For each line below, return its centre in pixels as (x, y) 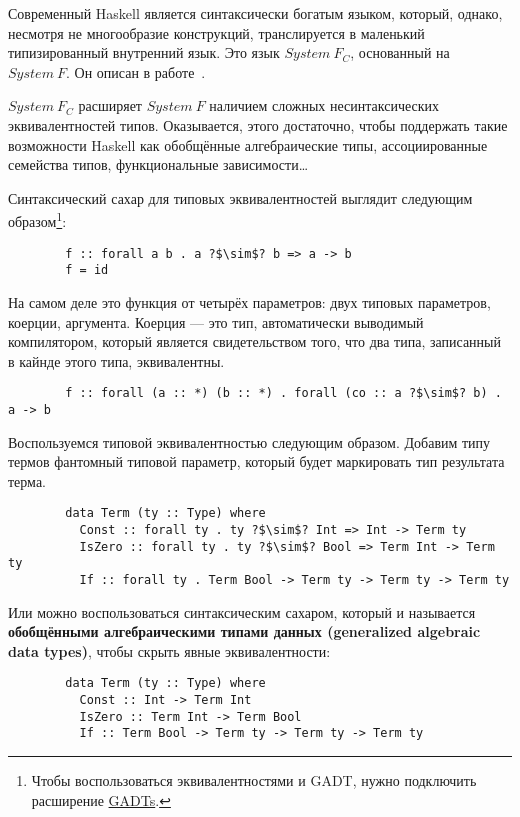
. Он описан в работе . (136, 71)
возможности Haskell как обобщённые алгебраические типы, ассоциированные (248, 144)
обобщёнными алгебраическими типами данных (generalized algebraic (244, 631)
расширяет (110, 105)
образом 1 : (37, 219)
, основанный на (400, 52)
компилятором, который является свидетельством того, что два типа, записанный (254, 341)
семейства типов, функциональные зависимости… (158, 164)
